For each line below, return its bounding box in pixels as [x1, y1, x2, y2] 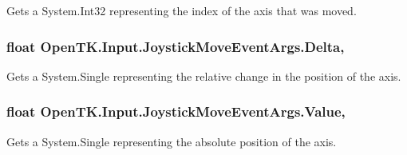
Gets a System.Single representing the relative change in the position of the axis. [6, 67, 401, 84]
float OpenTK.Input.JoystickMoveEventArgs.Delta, [6, 36, 345, 56]
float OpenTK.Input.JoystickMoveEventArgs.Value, [6, 101, 346, 121]
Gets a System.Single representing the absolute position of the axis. [6, 133, 337, 149]
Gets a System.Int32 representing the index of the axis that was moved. [6, 2, 357, 18]
